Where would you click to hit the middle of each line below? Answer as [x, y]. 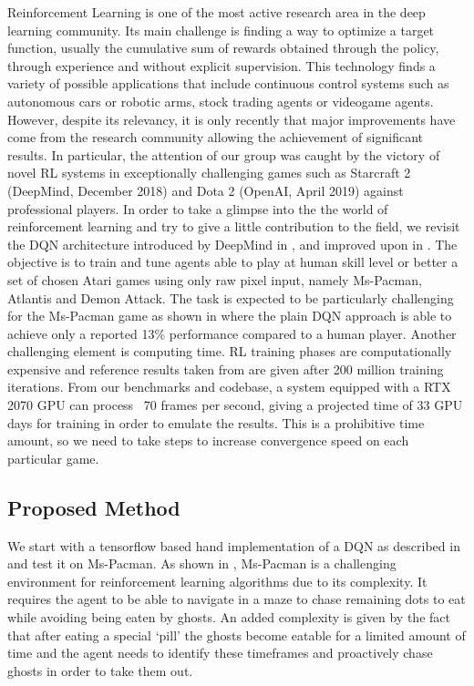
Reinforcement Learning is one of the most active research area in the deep [216, 12]
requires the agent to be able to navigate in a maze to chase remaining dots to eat [237, 599]
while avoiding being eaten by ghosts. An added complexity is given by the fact [229, 617]
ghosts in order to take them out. [100, 670]
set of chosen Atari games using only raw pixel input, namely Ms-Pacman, [215, 279]
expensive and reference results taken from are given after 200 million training [226, 369]
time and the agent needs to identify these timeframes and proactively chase [220, 653]
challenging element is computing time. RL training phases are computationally [230, 351]
